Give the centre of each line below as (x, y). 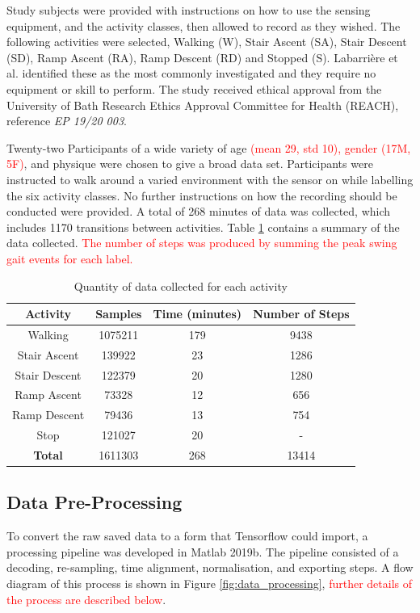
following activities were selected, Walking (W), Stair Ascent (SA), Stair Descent (207, 42)
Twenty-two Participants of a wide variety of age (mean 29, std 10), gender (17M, (209, 147)
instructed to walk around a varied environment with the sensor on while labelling (210, 179)
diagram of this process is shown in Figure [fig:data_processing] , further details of (209, 584)
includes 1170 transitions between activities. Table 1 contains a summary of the (203, 227)
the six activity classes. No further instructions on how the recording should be (202, 195)
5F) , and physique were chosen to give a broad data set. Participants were (190, 164)
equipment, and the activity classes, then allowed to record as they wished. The (204, 25)
